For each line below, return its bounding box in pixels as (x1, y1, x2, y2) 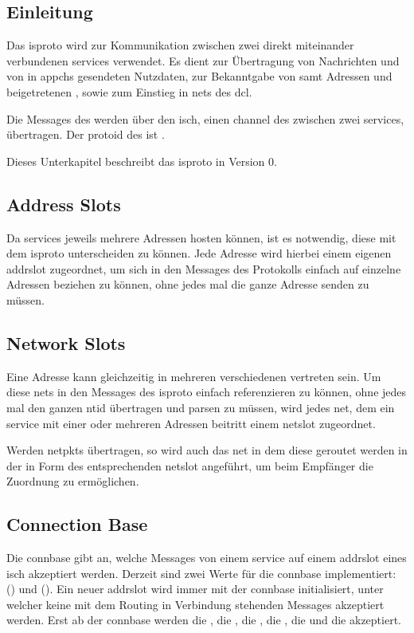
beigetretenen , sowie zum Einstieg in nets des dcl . (6, 83, 252, 100)
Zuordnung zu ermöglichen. (6, 473, 139, 489)
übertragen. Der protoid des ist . (6, 126, 165, 143)
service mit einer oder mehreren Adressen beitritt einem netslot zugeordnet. (6, 415, 376, 431)
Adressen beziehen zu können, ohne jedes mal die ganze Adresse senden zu (6, 276, 369, 293)
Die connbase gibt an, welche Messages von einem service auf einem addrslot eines (6, 549, 407, 566)
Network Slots (6, 330, 126, 355)
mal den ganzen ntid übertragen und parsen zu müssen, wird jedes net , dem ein (6, 399, 395, 415)
